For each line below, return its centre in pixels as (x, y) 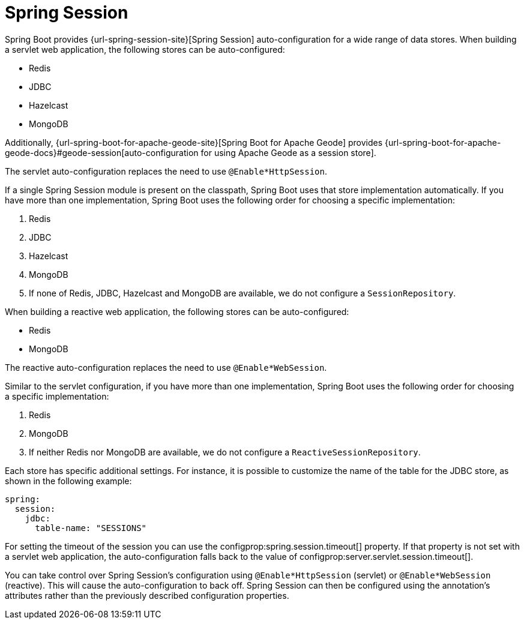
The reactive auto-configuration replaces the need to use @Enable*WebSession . (166, 367)
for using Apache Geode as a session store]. (288, 152)
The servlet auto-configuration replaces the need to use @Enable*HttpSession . (166, 171)
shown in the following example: (68, 481)
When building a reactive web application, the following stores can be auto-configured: (177, 311)
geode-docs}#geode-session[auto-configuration (102, 152)
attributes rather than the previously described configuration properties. (147, 595)
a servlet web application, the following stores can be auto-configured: (145, 49)
